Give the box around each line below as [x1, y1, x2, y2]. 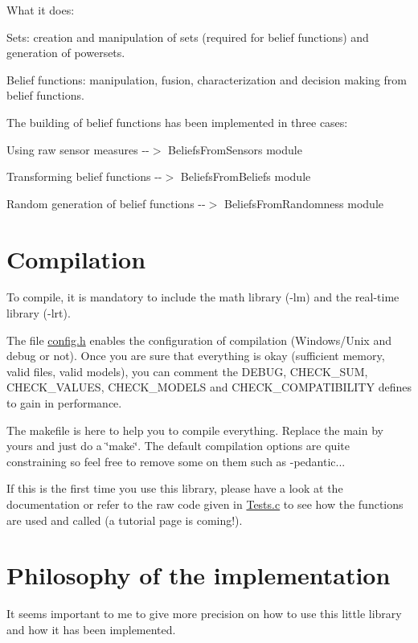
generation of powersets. [6, 44, 125, 61]
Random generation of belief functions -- [6, 195, 206, 211]
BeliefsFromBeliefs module [180, 168, 311, 185]
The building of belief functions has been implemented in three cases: [6, 113, 348, 130]
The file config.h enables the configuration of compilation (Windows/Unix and [6, 331, 391, 348]
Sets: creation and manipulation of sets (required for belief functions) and [6, 28, 369, 45]
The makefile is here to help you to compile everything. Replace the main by [6, 421, 383, 438]
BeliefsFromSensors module [168, 141, 302, 158]
